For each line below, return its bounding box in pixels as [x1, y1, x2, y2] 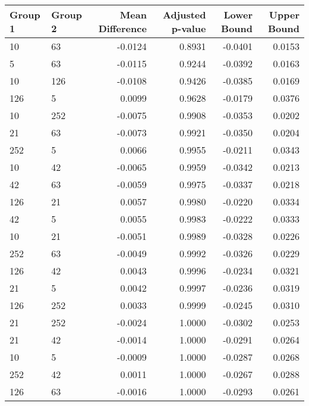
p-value [171, 21, 206, 35]
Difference [98, 21, 147, 35]
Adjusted [163, 8, 206, 21]
